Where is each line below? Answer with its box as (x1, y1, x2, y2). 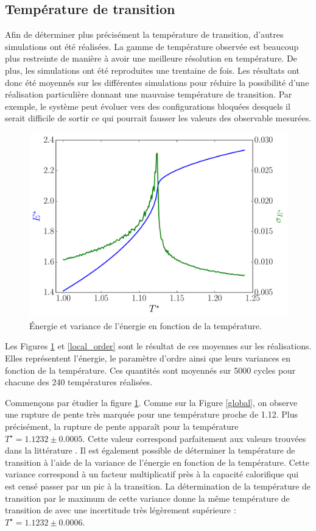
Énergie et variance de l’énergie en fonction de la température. (29, 319, 262, 332)
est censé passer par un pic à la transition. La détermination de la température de (5, 479, 311, 492)
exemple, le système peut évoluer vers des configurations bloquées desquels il (5, 99, 290, 112)
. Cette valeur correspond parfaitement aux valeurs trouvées (82, 432, 306, 444)
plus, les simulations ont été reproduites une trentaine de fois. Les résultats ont (5, 63, 300, 76)
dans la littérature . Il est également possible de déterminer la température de (5, 444, 295, 457)
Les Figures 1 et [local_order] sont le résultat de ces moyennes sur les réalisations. (5, 340, 312, 352)
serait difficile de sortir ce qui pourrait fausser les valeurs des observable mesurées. (5, 112, 312, 124)
